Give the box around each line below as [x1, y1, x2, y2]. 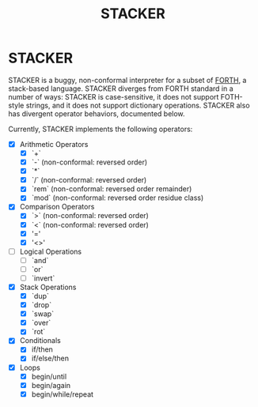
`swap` [31, 309, 54, 318]
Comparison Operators [19, 202, 95, 212]
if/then [31, 345, 54, 354]
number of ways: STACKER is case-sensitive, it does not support [8, 92, 219, 101]
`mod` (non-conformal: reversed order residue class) [31, 193, 204, 202]
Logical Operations [19, 247, 82, 256]
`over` [31, 318, 51, 328]
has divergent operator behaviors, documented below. [8, 108, 185, 119]
